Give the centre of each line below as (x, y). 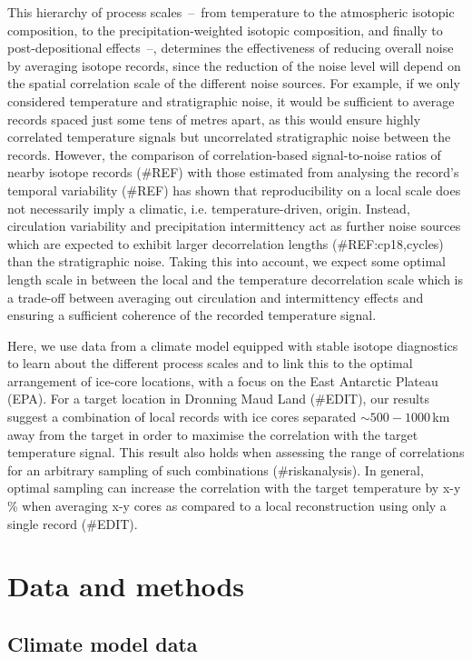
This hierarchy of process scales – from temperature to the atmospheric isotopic (231, 12)
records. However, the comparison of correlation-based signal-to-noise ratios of (224, 154)
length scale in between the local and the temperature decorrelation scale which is (236, 279)
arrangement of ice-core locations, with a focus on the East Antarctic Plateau (223, 380)
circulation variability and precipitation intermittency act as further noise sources (234, 226)
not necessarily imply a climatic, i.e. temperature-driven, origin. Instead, (209, 208)
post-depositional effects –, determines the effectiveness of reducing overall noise (231, 48)
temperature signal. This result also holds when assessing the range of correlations (236, 452)
